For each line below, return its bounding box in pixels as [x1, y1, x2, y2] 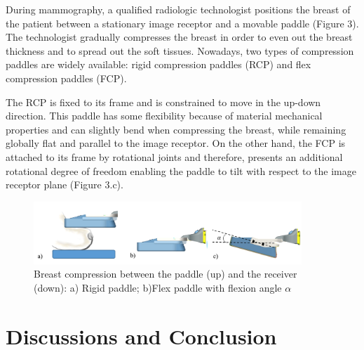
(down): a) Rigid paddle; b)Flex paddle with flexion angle [34, 280, 282, 294]
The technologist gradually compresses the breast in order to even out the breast [6, 30, 353, 44]
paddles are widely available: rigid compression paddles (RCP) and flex [6, 57, 311, 72]
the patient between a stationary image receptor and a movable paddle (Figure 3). [6, 15, 359, 30]
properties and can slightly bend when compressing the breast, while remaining [6, 122, 346, 136]
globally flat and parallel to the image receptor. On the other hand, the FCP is [6, 136, 346, 150]
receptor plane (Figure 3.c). [6, 177, 123, 192]
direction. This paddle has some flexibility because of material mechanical [6, 108, 323, 123]
